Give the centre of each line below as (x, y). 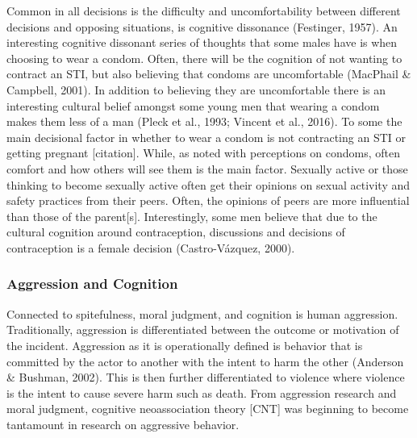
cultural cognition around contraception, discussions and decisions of (176, 232)
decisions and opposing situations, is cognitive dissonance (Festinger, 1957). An (202, 26)
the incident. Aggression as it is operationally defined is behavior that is (185, 345)
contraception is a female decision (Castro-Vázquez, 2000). (151, 247)
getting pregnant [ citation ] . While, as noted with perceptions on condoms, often (204, 153)
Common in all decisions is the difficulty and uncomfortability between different (204, 10)
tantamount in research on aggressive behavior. (123, 424)
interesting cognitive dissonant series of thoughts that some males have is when (202, 42)
